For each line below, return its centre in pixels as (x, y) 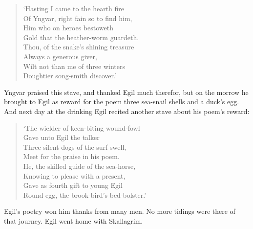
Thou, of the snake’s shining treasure (79, 47)
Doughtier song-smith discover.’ (70, 76)
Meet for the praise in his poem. (71, 156)
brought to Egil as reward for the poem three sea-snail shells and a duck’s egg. (122, 102)
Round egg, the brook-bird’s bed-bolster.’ (85, 195)
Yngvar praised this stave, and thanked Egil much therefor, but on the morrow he (126, 92)
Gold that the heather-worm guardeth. (81, 37)
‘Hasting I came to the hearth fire (74, 8)
